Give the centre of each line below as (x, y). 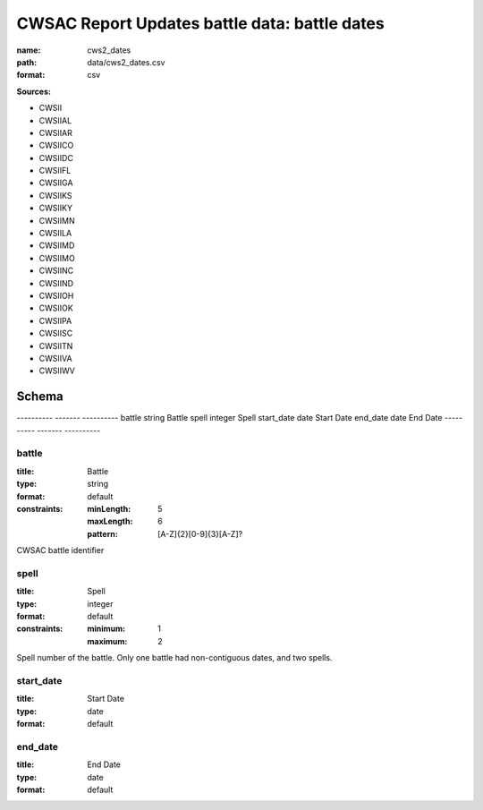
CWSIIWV (57, 371)
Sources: (34, 91)
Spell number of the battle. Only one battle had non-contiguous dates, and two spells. (174, 658)
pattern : (102, 533)
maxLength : (110, 521)
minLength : (109, 508)
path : (27, 62)
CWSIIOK (56, 308)
